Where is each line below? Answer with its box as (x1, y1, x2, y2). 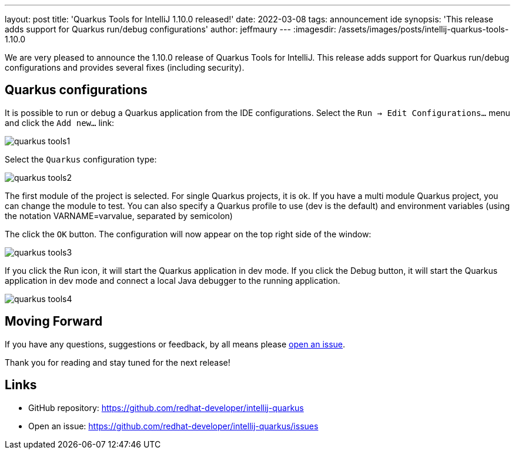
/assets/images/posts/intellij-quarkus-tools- (338, 24, 509, 34)
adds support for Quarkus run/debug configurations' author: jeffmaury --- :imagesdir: (5, 24, 336, 34)
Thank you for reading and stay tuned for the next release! (5, 357, 230, 367)
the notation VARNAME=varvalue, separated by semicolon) (5, 210, 233, 221)
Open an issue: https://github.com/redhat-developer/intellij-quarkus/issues (28, 420, 319, 431)
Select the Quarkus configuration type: (5, 154, 157, 164)
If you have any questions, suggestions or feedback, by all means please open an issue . (5, 339, 346, 349)
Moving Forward (5, 314, 103, 329)
